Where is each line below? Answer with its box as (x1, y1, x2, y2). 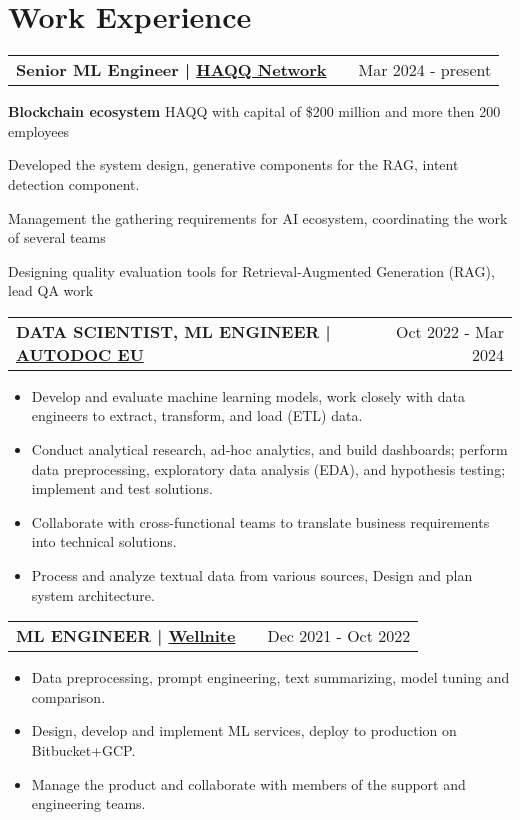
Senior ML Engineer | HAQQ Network (16, 58, 327, 82)
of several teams (8, 227, 106, 248)
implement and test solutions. (31, 478, 213, 499)
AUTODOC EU (16, 342, 144, 366)
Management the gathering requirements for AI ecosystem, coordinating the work (8, 207, 508, 228)
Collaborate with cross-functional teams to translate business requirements (31, 511, 490, 532)
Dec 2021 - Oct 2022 (267, 624, 411, 648)
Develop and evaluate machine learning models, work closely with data (31, 385, 466, 406)
